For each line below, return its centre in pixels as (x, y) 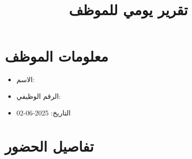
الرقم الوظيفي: (38, 96)
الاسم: (25, 79)
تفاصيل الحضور (49, 146)
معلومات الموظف (57, 56)
